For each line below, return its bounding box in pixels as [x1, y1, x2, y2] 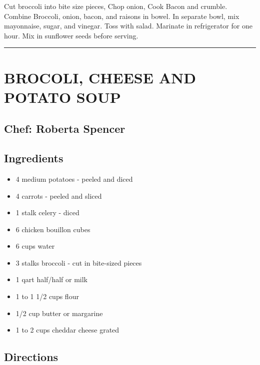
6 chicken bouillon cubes [15, 224, 90, 234]
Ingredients [4, 150, 63, 166]
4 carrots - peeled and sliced [15, 190, 102, 201]
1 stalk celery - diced [15, 207, 79, 218]
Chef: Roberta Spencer [4, 121, 125, 136]
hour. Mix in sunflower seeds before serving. [4, 30, 138, 40]
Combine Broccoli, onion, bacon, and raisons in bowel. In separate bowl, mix [4, 10, 239, 21]
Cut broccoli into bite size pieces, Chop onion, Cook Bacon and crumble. [4, 1, 227, 11]
